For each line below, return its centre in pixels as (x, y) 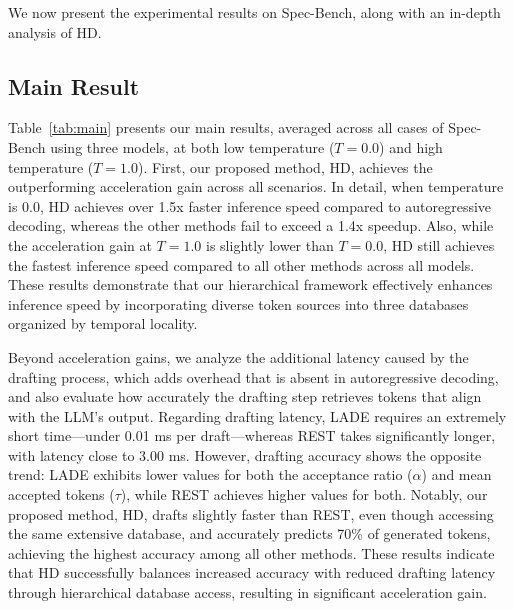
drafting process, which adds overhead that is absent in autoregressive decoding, (253, 376)
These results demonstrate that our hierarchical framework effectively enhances (250, 284)
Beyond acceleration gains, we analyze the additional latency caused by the (238, 356)
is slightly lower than (270, 244)
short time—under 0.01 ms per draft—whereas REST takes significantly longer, (252, 435)
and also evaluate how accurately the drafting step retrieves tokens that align (245, 396)
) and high (411, 146)
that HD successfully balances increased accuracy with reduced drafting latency (252, 572)
